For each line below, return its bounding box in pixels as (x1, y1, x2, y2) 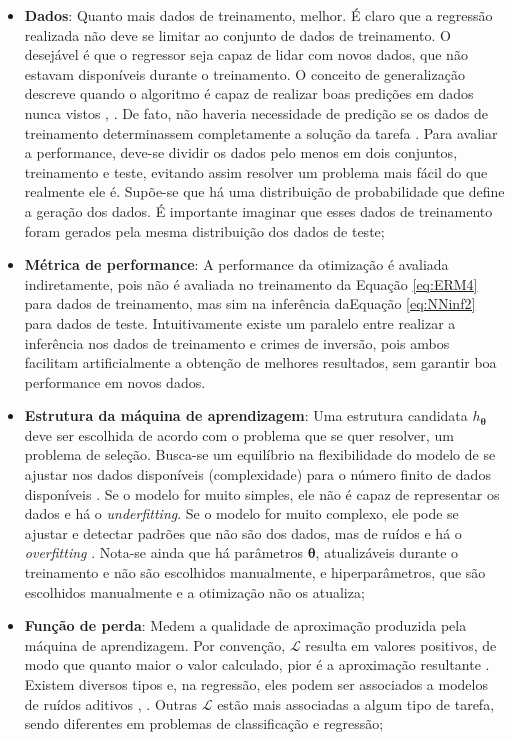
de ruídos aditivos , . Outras (24, 693, 198, 714)
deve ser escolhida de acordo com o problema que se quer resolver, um (24, 424, 454, 445)
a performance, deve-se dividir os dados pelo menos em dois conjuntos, (24, 142, 458, 163)
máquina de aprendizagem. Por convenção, (24, 634, 286, 655)
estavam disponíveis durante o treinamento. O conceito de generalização (24, 63, 465, 84)
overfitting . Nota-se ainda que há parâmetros (24, 542, 303, 563)
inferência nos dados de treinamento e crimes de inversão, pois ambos (24, 332, 450, 353)
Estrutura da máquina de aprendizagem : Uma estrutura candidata (24, 405, 468, 426)
